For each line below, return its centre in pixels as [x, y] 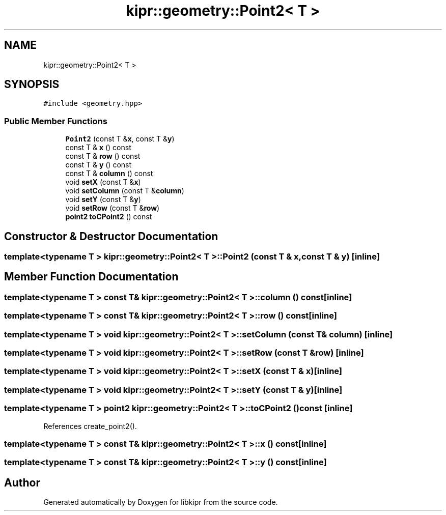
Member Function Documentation [91, 277]
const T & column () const [109, 174]
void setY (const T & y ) [103, 199]
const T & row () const [103, 156]
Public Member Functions [56, 121]
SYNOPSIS [32, 84]
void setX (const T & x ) [103, 182]
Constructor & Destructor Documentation [111, 236]
